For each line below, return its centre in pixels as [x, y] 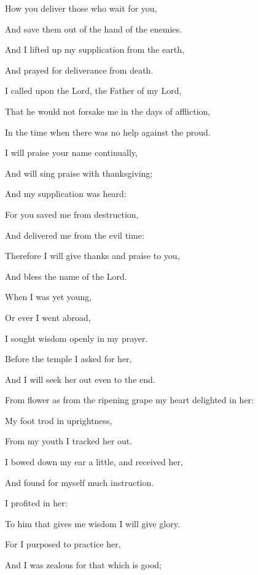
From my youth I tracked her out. [69, 441]
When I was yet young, [49, 297]
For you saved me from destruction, [72, 214]
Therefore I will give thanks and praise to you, [92, 256]
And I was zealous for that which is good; [83, 565]
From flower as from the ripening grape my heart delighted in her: [130, 400]
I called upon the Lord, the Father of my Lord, [93, 91]
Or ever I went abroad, [48, 317]
